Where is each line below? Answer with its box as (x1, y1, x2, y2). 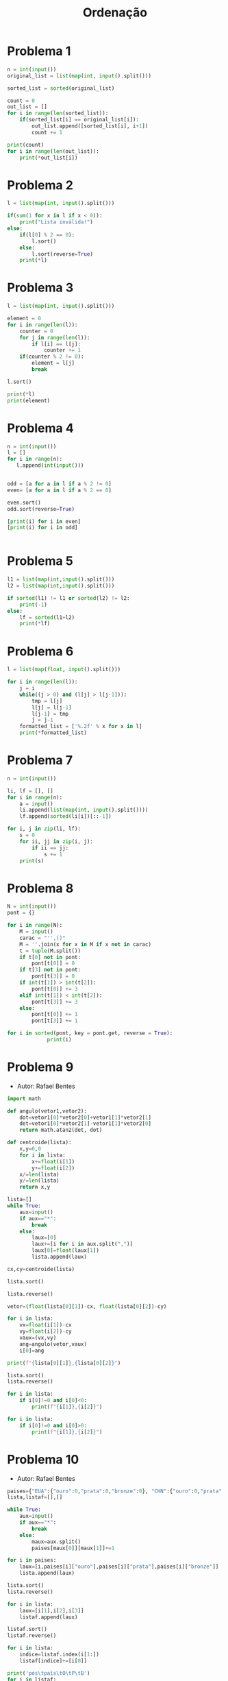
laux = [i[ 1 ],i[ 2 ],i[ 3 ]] (19, 1607, 84, 1614)
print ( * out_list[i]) (19, 154, 78, 161)
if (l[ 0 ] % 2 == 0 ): (19, 231, 75, 238)
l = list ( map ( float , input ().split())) (7, 666, 121, 673)
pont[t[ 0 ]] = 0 (31, 960, 75, 967)
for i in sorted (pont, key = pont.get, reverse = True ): (7, 1030, 173, 1037)
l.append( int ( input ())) (16, 462, 84, 469)
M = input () (19, 928, 53, 935)
